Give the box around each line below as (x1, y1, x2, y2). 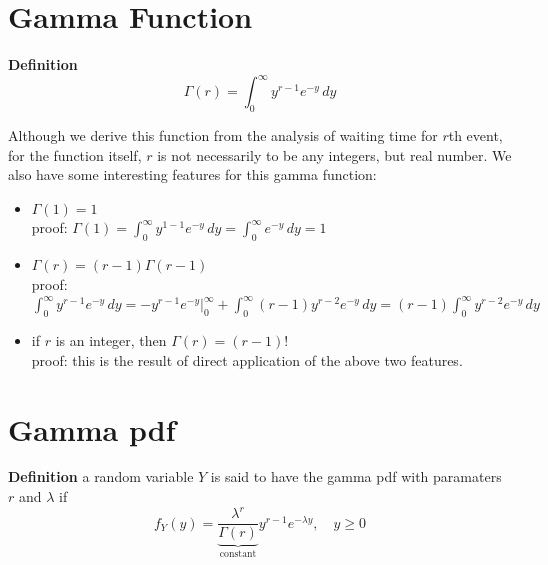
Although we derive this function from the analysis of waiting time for (8, 125, 438, 146)
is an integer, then (55, 330, 167, 351)
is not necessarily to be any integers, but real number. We (157, 144, 512, 165)
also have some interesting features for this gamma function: (8, 164, 377, 185)
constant (219, 549, 257, 560)
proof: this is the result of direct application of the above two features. (31, 349, 463, 370)
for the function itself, (8, 144, 142, 165)
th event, (448, 125, 503, 146)
